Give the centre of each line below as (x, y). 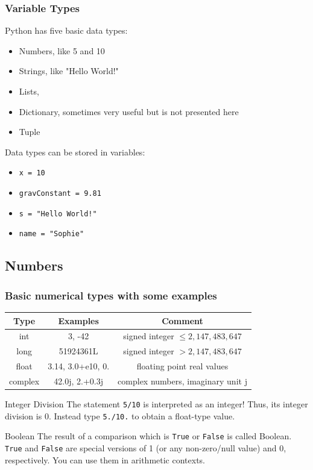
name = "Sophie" (52, 234)
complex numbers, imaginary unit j (182, 381)
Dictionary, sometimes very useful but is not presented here (129, 111)
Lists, (29, 91)
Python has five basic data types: (66, 30)
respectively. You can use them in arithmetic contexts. (105, 459)
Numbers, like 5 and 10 (62, 50)
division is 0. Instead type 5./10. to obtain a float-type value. (120, 415)
